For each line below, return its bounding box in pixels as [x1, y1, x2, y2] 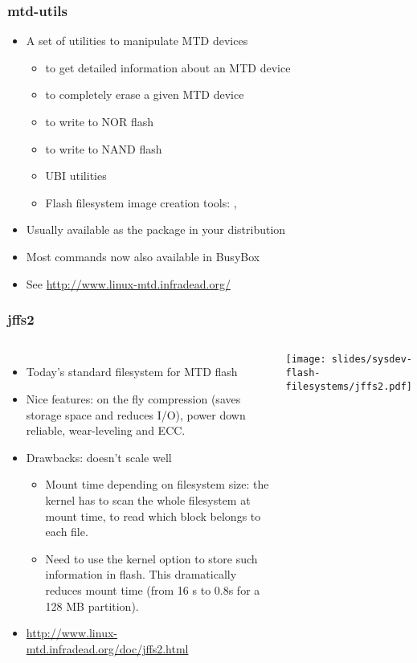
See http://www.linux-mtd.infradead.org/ [26, 275, 231, 292]
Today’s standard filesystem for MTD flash [26, 363, 238, 380]
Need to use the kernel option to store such [45, 550, 258, 567]
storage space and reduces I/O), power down [26, 406, 246, 423]
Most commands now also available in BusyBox [26, 248, 260, 264]
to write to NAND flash [45, 140, 162, 157]
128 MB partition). [45, 597, 139, 614]
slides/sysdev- [331, 354, 412, 366]
